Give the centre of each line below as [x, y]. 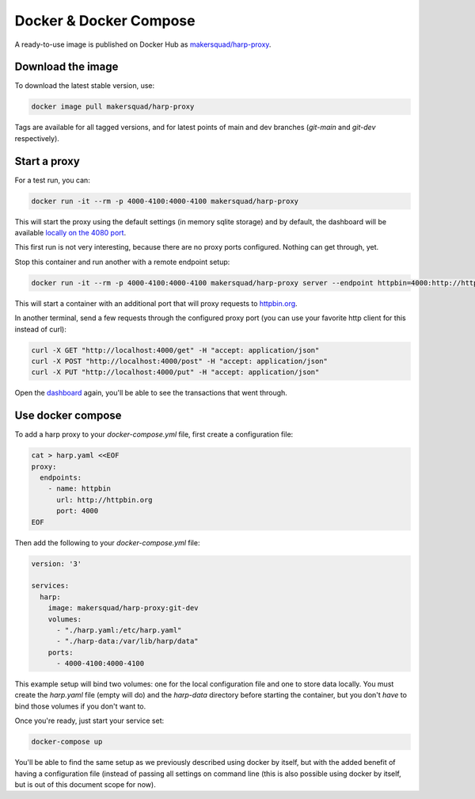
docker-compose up [67, 742]
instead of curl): [40, 329]
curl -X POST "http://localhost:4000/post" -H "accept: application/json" [180, 361]
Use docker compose [68, 416]
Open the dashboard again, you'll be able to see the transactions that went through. [151, 393]
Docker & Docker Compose [105, 21]
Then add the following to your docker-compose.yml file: [107, 542]
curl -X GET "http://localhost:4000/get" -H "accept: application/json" [175, 350]
